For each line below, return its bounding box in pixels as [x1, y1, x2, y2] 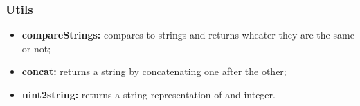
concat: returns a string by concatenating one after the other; [21, 64, 287, 78]
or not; [21, 41, 51, 55]
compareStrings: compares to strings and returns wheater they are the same [21, 28, 354, 42]
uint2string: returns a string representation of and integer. [21, 87, 276, 101]
